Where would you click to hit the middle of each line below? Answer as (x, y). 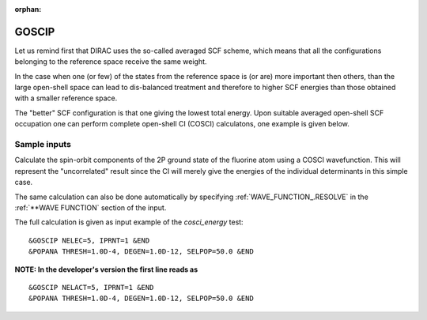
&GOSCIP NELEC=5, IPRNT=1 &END (89, 240)
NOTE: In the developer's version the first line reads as (106, 269)
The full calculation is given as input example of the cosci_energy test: (129, 222)
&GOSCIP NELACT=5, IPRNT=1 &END (91, 287)
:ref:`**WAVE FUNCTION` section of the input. (91, 207)
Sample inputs (43, 145)
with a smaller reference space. (66, 98)
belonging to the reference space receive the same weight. (111, 62)
